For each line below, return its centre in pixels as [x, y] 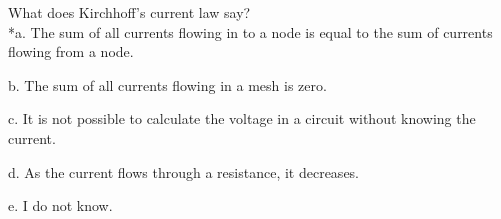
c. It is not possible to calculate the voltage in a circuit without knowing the [242, 118]
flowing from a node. [71, 51]
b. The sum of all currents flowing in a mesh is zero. [167, 84]
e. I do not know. [60, 205]
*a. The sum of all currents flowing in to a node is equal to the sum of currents [250, 31]
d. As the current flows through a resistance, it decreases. [184, 171]
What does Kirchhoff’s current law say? [129, 12]
